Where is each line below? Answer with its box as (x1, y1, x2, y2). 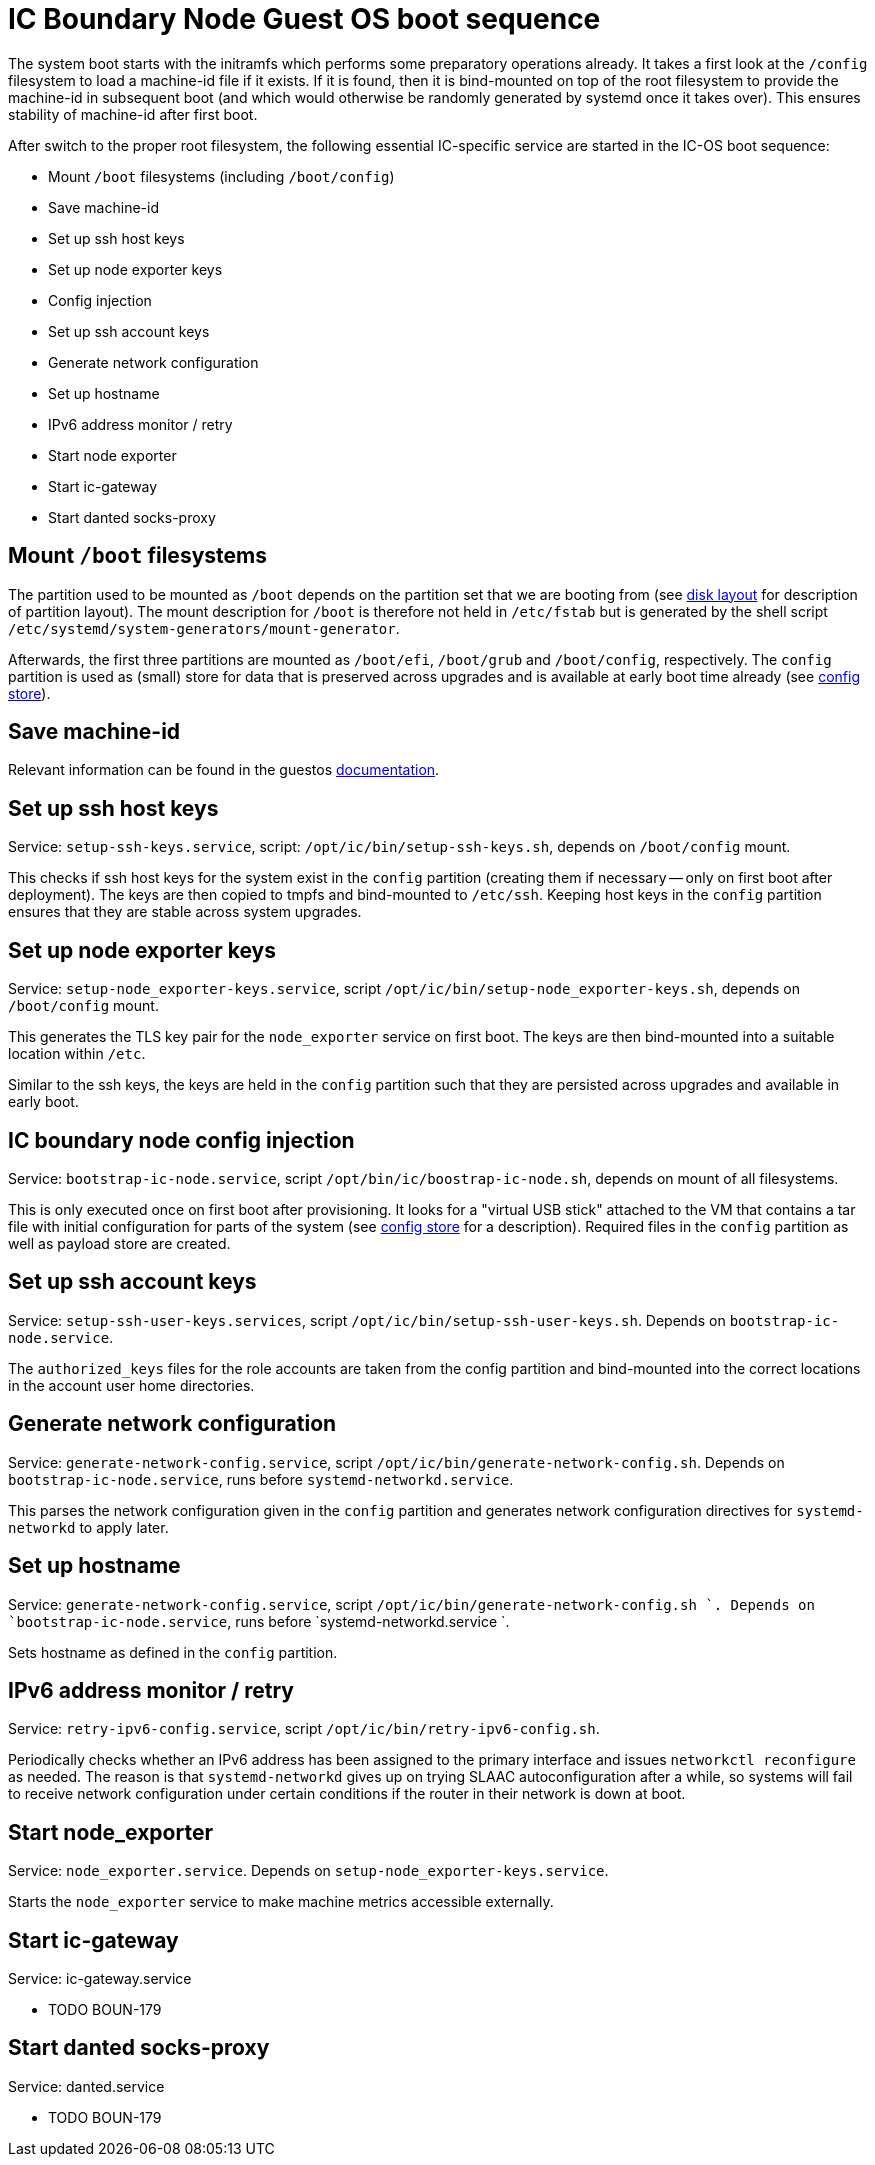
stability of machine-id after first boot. (8, 105, 258, 123)
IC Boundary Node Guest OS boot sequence (8, 2, 601, 36)
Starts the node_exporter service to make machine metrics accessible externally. (8, 1893, 554, 1911)
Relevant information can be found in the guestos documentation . (8, 761, 440, 779)
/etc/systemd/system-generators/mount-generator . (8, 619, 400, 637)
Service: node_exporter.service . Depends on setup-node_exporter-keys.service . (8, 1862, 609, 1880)
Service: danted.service (8, 2077, 165, 2095)
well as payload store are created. (8, 1234, 231, 1252)
